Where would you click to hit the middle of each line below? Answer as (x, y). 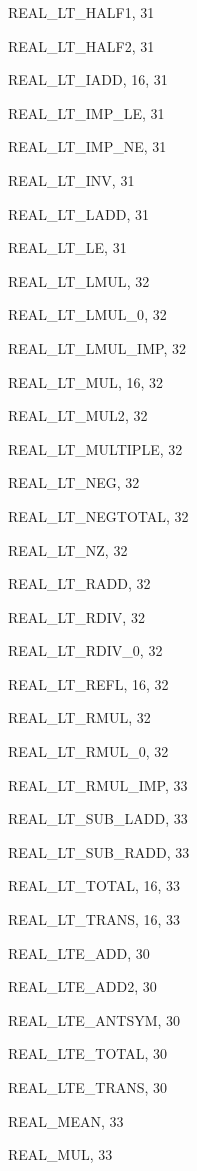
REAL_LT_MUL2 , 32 (78, 415)
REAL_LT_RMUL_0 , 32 (88, 751)
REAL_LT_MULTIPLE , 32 (95, 448)
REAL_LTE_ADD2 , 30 (82, 986)
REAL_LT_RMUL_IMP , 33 (98, 784)
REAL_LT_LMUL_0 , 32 (87, 314)
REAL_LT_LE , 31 (67, 247)
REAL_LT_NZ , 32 (68, 549)
